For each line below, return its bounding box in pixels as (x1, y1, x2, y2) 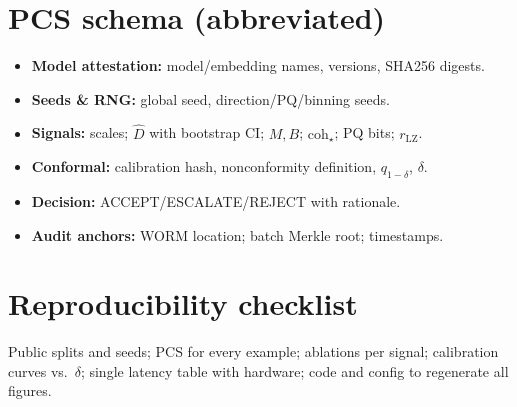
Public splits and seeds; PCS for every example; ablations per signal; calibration (8, 341, 499, 362)
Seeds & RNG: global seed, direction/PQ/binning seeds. (31, 88, 390, 109)
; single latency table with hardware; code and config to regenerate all (80, 360, 509, 381)
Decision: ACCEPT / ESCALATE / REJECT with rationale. (31, 190, 401, 211)
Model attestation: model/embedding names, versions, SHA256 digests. (31, 55, 485, 76)
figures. (8, 380, 52, 401)
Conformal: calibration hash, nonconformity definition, (31, 156, 377, 177)
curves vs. (8, 360, 68, 381)
